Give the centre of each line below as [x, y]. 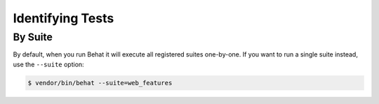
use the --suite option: [48, 64]
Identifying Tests [64, 18]
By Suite [33, 37]
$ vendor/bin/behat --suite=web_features [100, 83]
